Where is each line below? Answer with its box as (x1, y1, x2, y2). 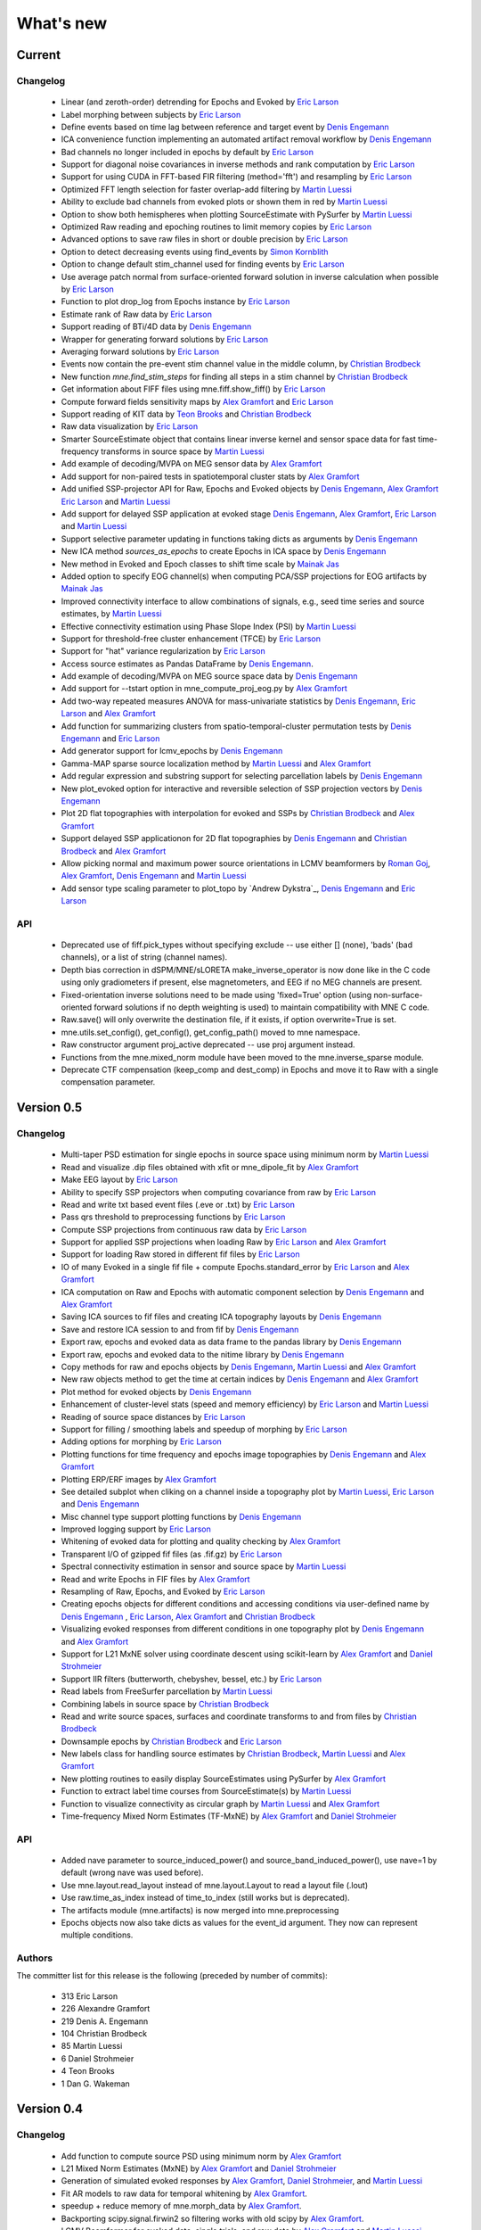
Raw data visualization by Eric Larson (61, 421, 199, 432)
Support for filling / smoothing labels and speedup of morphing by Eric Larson (61, 1424, 347, 1434)
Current (16, 47, 61, 62)
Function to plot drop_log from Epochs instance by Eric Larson (61, 296, 290, 307)
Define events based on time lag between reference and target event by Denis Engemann (61, 121, 389, 132)
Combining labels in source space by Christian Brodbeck (61, 1698, 270, 1709)
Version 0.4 (16, 2102, 84, 2117)
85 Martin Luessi (61, 2041, 123, 2052)
